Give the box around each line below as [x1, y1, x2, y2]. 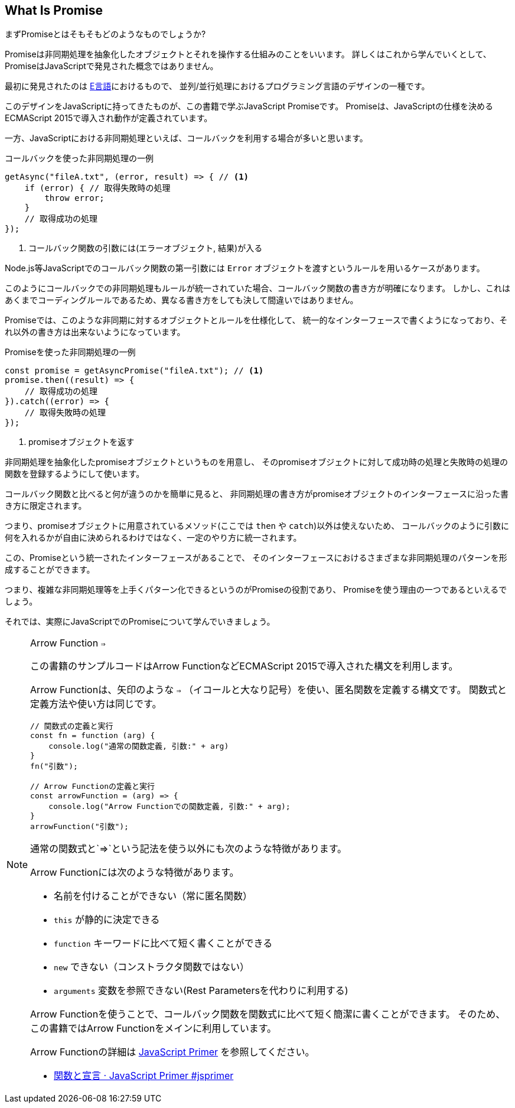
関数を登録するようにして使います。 [5, 469, 145, 479]
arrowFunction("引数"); [30, 822, 129, 831]
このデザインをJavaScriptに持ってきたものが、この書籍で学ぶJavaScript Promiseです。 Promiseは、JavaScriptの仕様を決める [5, 101, 493, 112]
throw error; [44, 193, 105, 203]
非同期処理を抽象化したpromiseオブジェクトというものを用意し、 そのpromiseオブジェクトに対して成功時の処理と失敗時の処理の [5, 457, 508, 467]
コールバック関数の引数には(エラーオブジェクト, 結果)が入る [28, 243, 263, 254]
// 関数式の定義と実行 [30, 722, 113, 731]
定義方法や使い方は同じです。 [30, 698, 162, 710]
